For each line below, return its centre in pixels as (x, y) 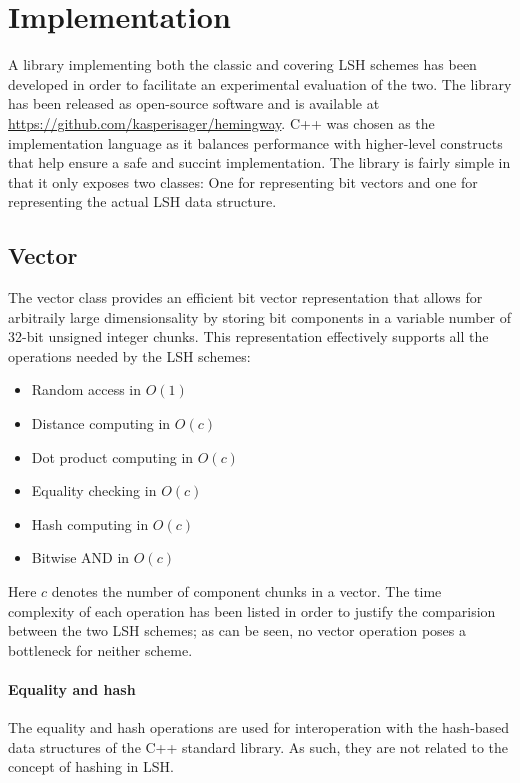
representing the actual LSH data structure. (142, 201)
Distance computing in (101, 423)
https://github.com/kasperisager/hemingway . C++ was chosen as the (221, 122)
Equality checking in (94, 490)
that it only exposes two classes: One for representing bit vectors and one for (243, 181)
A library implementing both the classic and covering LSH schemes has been (242, 64)
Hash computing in (90, 523)
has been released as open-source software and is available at (194, 103)
